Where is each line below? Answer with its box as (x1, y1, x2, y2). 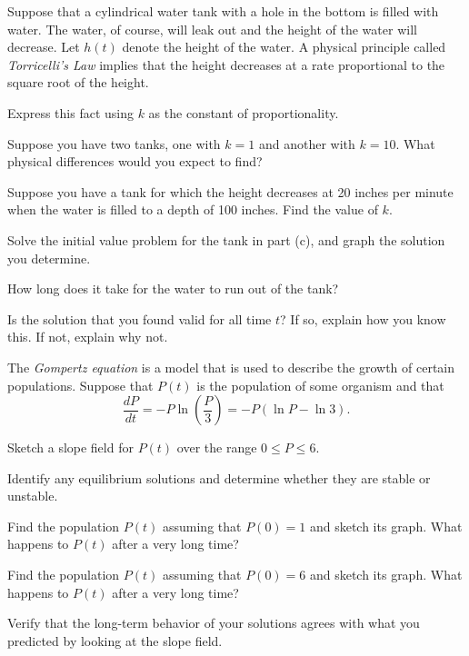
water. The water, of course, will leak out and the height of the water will (7, 19, 417, 38)
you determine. (7, 248, 91, 267)
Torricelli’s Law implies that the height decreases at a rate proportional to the (7, 55, 445, 74)
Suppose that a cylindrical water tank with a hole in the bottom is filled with (7, 2, 439, 20)
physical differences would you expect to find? (7, 152, 263, 171)
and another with (258, 134, 355, 153)
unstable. (7, 486, 58, 505)
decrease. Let (7, 37, 80, 56)
